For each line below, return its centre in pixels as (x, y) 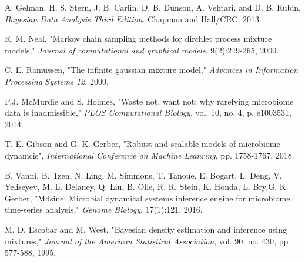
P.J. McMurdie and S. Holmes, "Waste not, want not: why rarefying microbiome (149, 101)
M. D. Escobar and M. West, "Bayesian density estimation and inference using (146, 229)
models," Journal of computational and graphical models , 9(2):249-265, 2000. (142, 50)
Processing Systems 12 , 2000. (57, 81)
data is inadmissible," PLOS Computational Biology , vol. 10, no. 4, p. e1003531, (148, 112)
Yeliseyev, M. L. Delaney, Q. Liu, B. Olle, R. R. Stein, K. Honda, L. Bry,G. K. (147, 187)
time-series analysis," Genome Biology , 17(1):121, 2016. (104, 209)
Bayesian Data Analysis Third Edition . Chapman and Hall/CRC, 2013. (133, 19)
